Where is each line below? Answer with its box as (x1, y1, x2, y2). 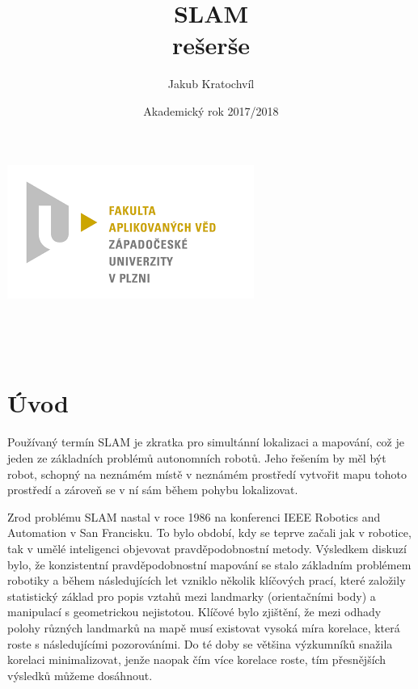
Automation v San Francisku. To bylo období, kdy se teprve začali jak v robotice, (7, 524, 412, 541)
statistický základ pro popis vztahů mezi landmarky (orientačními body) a (7, 587, 376, 604)
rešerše (171, 28, 251, 61)
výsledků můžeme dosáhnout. (7, 666, 153, 683)
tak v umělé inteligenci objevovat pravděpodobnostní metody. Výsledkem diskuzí (7, 539, 407, 556)
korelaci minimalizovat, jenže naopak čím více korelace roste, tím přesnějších (7, 651, 386, 668)
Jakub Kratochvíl (167, 75, 255, 92)
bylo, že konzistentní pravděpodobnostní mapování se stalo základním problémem (7, 556, 412, 573)
